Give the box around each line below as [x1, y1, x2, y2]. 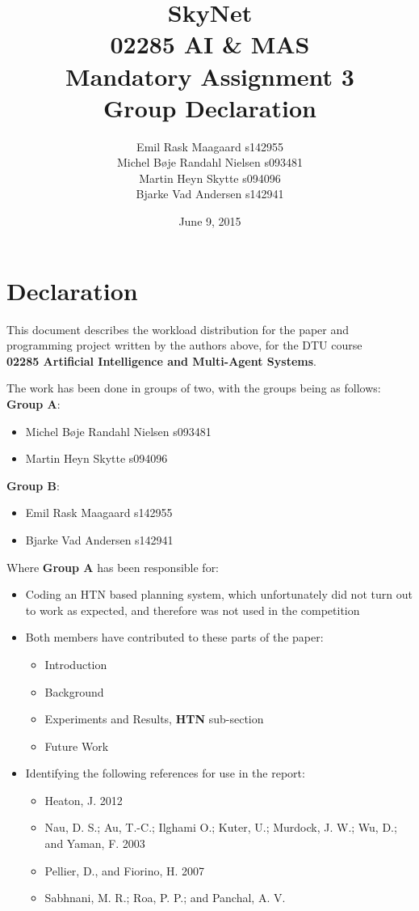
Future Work [44, 737, 109, 754]
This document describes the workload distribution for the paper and [6, 320, 350, 337]
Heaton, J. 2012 [44, 791, 123, 808]
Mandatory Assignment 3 [65, 59, 354, 92]
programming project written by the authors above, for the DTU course [6, 337, 362, 354]
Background [44, 683, 104, 700]
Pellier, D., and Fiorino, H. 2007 [44, 862, 205, 879]
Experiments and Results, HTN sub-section [44, 710, 264, 727]
